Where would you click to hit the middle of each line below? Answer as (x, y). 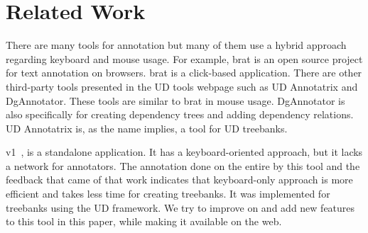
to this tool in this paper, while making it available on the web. (144, 221)
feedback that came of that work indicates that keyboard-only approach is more (179, 180)
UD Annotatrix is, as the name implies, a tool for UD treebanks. (147, 128)
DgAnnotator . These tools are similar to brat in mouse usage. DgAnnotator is (175, 100)
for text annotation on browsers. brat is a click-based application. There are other (184, 73)
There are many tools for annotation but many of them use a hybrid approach (176, 45)
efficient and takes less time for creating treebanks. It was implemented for (168, 194)
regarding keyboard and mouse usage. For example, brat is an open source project (184, 58)
